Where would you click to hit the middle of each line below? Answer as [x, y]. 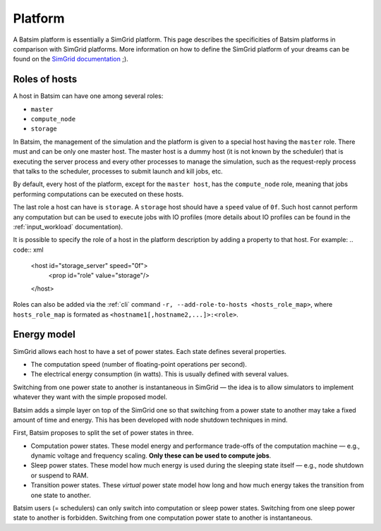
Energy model [44, 335]
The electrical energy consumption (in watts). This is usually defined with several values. [160, 374]
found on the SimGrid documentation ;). [71, 59]
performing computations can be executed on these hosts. [98, 194]
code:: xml [28, 250]
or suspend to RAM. [60, 475]
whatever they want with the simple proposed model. [90, 397]
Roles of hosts [45, 79]
